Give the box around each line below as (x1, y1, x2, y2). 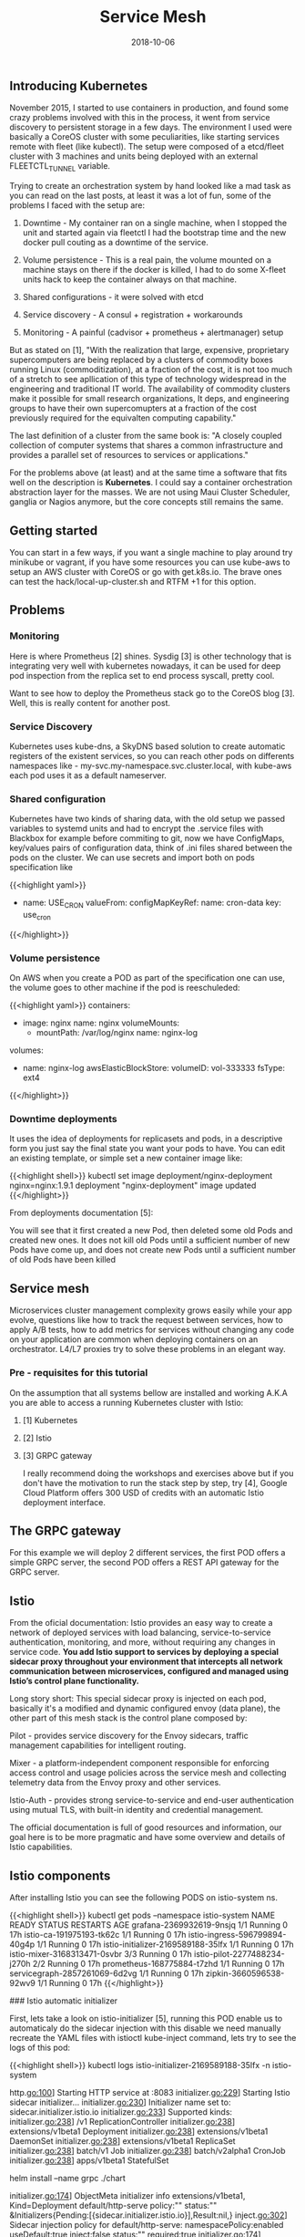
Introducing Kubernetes (9, 78, 148, 93)
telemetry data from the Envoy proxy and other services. (9, 1777, 221, 1788)
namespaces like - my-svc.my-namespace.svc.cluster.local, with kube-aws (9, 760, 292, 771)
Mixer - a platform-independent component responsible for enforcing (9, 1758, 270, 1769)
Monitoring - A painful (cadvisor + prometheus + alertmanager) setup (22, 327, 284, 338)
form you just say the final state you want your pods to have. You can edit (9, 1143, 285, 1154)
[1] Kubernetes (22, 1414, 78, 1425)
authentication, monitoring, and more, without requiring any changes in (9, 1637, 276, 1648)
